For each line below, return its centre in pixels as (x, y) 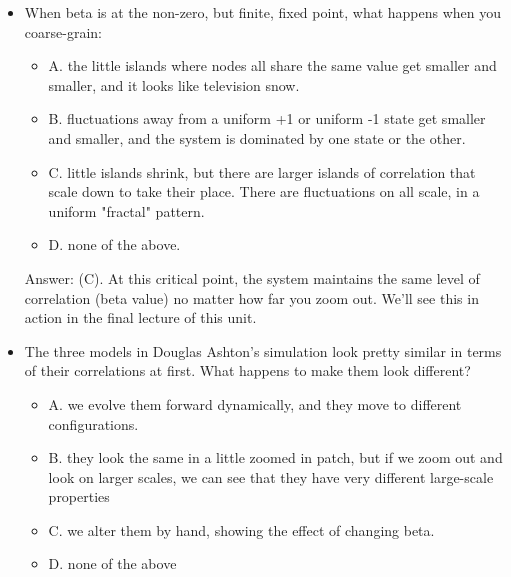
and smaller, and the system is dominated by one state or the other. (257, 137)
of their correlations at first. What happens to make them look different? (247, 370)
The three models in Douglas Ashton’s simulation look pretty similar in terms (263, 350)
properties (79, 496)
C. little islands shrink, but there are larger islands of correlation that (262, 171)
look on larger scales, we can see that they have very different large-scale (271, 476)
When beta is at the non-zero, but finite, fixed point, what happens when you (263, 12)
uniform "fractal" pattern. (126, 210)
